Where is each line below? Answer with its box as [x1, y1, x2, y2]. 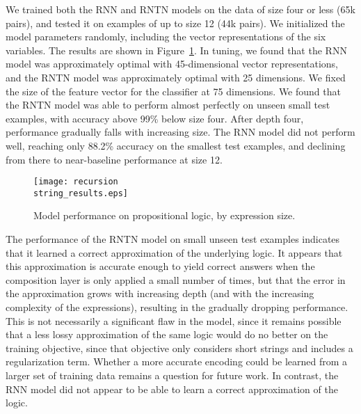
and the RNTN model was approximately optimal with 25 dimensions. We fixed [6, 70, 346, 84]
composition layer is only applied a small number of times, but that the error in [6, 272, 346, 287]
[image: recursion [33, 177, 118, 187]
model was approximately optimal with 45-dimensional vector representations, [6, 56, 339, 71]
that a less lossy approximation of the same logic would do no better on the [6, 327, 328, 342]
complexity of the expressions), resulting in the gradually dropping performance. [6, 300, 348, 314]
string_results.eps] [33, 188, 129, 198]
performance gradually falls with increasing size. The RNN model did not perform [6, 125, 355, 139]
